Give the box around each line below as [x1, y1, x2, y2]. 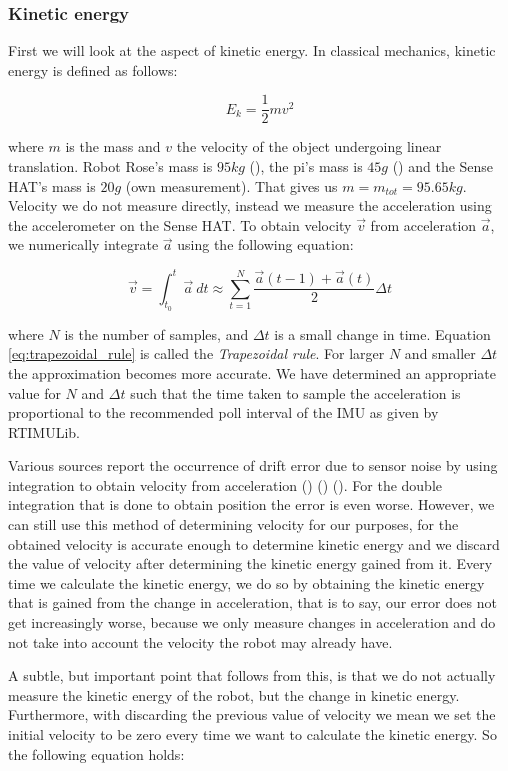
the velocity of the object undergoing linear [176, 136, 442, 157]
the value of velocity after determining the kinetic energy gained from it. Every [8, 553, 493, 574]
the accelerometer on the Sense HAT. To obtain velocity [8, 214, 352, 235]
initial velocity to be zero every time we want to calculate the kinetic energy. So [8, 724, 497, 745]
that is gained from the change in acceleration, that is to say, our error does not [8, 592, 497, 613]
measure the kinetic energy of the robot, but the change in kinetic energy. [8, 684, 460, 705]
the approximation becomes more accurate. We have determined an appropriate [8, 362, 496, 383]
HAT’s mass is [8, 175, 96, 196]
